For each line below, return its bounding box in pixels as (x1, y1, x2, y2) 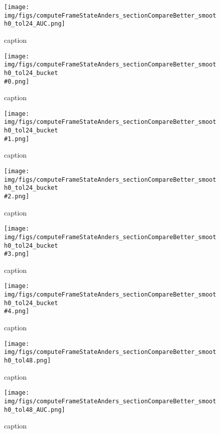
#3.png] (4, 250, 30, 258)
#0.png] (4, 78, 30, 85)
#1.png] (4, 135, 30, 142)
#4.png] (4, 308, 30, 315)
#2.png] (4, 192, 30, 200)
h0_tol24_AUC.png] (4, 20, 65, 28)
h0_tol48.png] (4, 356, 51, 364)
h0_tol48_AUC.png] (4, 406, 65, 413)
